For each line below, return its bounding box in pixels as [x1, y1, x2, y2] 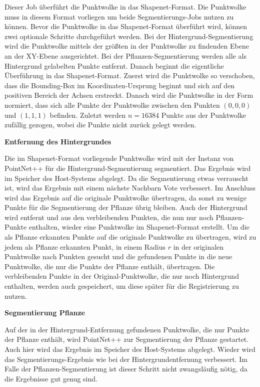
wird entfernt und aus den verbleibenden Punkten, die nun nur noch [4, 212, 213, 222]
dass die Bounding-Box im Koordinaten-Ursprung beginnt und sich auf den [4, 80, 235, 90]
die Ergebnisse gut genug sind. [4, 373, 97, 383]
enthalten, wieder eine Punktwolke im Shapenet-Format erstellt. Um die [28, 222, 249, 232]
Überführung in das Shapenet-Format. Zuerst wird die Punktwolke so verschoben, [4, 70, 255, 81]
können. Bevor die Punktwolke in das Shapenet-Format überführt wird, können [4, 21, 247, 32]
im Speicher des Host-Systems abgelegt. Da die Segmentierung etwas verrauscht [4, 172, 248, 183]
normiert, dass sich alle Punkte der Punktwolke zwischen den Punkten [4, 99, 220, 110]
